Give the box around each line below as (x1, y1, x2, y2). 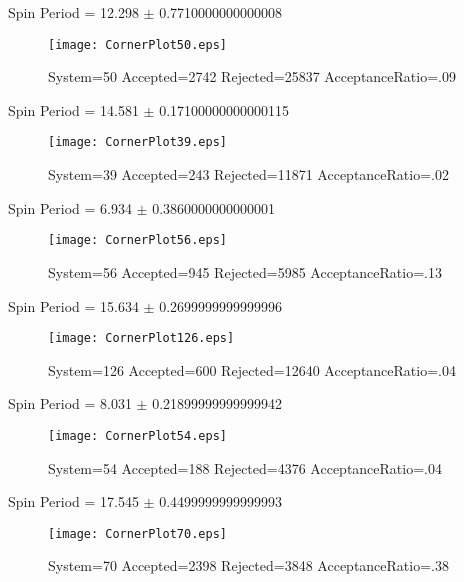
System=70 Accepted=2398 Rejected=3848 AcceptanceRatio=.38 (48, 555, 449, 576)
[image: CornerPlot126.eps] (48, 331, 235, 346)
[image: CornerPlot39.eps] (48, 135, 227, 150)
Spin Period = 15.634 (8, 295, 139, 316)
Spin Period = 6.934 (8, 197, 132, 218)
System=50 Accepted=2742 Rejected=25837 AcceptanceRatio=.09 (48, 66, 456, 87)
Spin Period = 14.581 (8, 99, 139, 120)
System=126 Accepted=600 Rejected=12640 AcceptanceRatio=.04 (48, 359, 456, 380)
